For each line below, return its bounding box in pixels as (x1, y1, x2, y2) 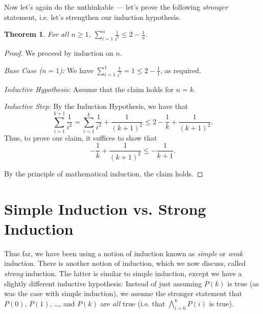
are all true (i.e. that (100, 298, 165, 308)
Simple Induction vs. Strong (4, 198, 206, 219)
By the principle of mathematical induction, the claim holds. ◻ (4, 168, 203, 178)
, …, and (50, 298, 75, 308)
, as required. (160, 64, 201, 75)
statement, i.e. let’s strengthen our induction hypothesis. (4, 11, 181, 22)
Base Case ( (4, 64, 42, 75)
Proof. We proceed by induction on (4, 48, 113, 58)
